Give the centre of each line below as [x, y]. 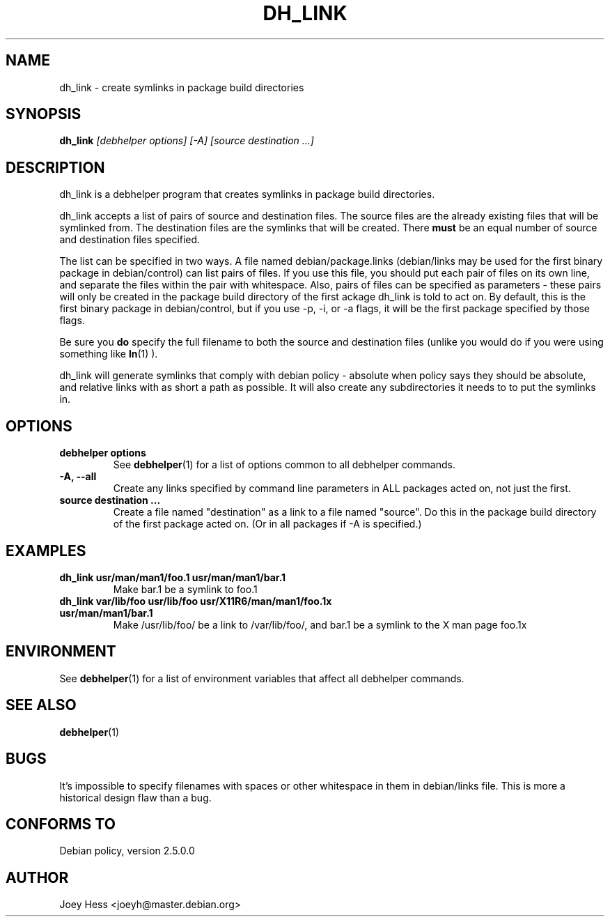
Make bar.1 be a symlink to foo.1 [185, 589]
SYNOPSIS [44, 114]
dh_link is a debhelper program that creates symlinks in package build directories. [247, 194]
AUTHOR [37, 877]
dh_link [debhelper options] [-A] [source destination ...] [187, 141]
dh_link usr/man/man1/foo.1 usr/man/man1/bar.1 [173, 577]
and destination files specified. [130, 240]
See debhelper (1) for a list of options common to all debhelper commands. [284, 465]
